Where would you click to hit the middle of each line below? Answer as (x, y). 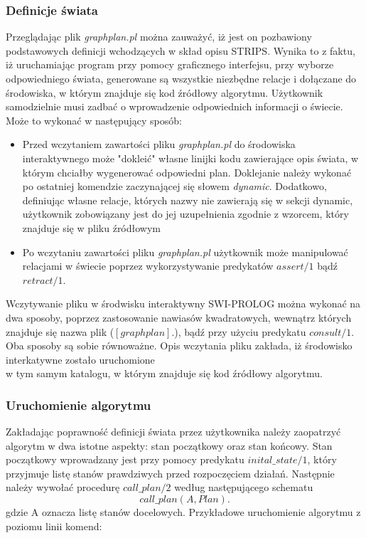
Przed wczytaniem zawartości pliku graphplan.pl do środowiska (159, 144)
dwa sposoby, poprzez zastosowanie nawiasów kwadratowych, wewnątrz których (179, 317)
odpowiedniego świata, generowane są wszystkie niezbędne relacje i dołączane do (181, 78)
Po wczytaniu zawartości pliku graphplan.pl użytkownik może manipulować (185, 252)
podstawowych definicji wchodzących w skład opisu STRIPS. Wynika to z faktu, (181, 50)
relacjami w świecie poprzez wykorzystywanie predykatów (148, 266)
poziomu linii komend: (54, 526)
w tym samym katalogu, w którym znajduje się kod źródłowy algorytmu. (164, 373)
